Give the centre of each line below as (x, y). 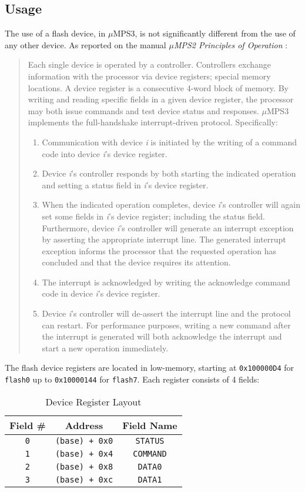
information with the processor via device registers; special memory (149, 76)
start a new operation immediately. (105, 348)
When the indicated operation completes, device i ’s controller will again (171, 205)
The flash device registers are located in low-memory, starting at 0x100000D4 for (150, 368)
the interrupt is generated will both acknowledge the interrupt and (162, 336)
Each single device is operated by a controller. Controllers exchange (150, 64)
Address (84, 425)
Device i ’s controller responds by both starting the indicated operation (169, 173)
